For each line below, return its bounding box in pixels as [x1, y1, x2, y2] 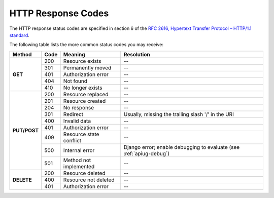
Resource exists [63, 57, 101, 64]
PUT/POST [12, 127, 39, 134]
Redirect [63, 110, 84, 117]
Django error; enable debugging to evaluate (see [123, 143, 240, 150]
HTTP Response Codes [9, 8, 109, 19]
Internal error [63, 147, 95, 154]
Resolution [123, 51, 151, 58]
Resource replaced [63, 91, 109, 98]
